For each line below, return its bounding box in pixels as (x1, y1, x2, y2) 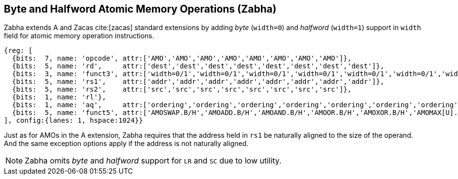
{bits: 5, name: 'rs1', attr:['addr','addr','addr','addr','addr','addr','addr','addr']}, (12, 78, 384, 86)
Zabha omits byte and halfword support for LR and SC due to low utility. (25, 156, 281, 166)
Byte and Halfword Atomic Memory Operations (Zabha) (4, 3, 277, 15)
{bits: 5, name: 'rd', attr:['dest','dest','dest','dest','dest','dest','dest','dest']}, (12, 62, 384, 70)
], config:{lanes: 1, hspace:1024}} (4, 116, 143, 125)
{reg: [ (4, 47, 33, 55)
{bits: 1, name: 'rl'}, (12, 93, 106, 101)
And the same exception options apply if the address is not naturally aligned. (4, 139, 249, 148)
